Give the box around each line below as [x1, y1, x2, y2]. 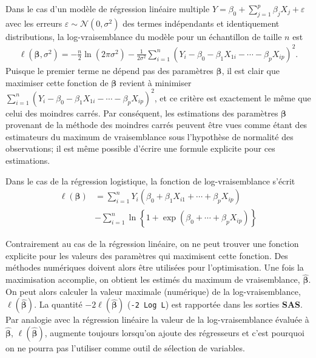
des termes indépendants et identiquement [123, 16, 280, 29]
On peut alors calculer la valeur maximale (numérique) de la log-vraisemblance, [5, 285, 301, 297]
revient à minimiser [119, 76, 192, 89]
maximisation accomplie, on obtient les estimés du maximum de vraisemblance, [5, 273, 300, 286]
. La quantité [34, 298, 82, 311]
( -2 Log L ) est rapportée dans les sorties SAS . [127, 298, 303, 311]
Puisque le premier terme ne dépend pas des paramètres [5, 64, 213, 76]
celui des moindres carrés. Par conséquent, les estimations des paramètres [5, 106, 278, 119]
